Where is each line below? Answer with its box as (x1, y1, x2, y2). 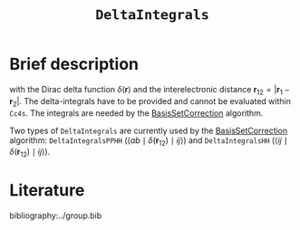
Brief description (9, 54, 139, 74)
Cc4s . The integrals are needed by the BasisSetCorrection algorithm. (9, 107, 264, 119)
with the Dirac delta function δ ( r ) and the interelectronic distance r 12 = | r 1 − (9, 83, 290, 97)
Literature (9, 180, 85, 201)
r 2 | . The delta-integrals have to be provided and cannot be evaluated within (9, 95, 292, 109)
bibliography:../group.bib (9, 210, 102, 221)
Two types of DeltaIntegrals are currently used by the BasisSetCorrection (9, 125, 288, 136)
